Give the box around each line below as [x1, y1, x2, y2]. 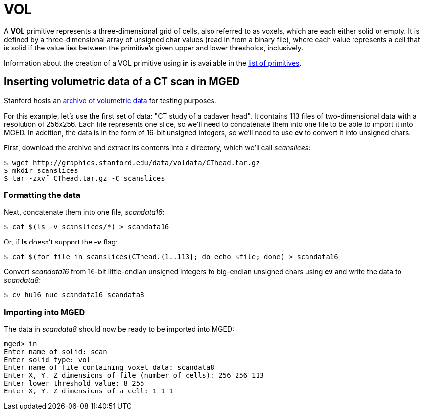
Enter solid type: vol [4, 356, 91, 364]
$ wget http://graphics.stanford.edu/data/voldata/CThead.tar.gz [4, 158, 260, 167]
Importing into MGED [4, 307, 85, 317]
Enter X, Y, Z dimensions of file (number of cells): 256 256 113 [4, 371, 264, 380]
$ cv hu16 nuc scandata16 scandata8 [4, 291, 144, 299]
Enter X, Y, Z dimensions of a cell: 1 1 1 [4, 387, 173, 395]
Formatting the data [4, 190, 81, 200]
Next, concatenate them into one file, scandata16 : [4, 208, 165, 217]
